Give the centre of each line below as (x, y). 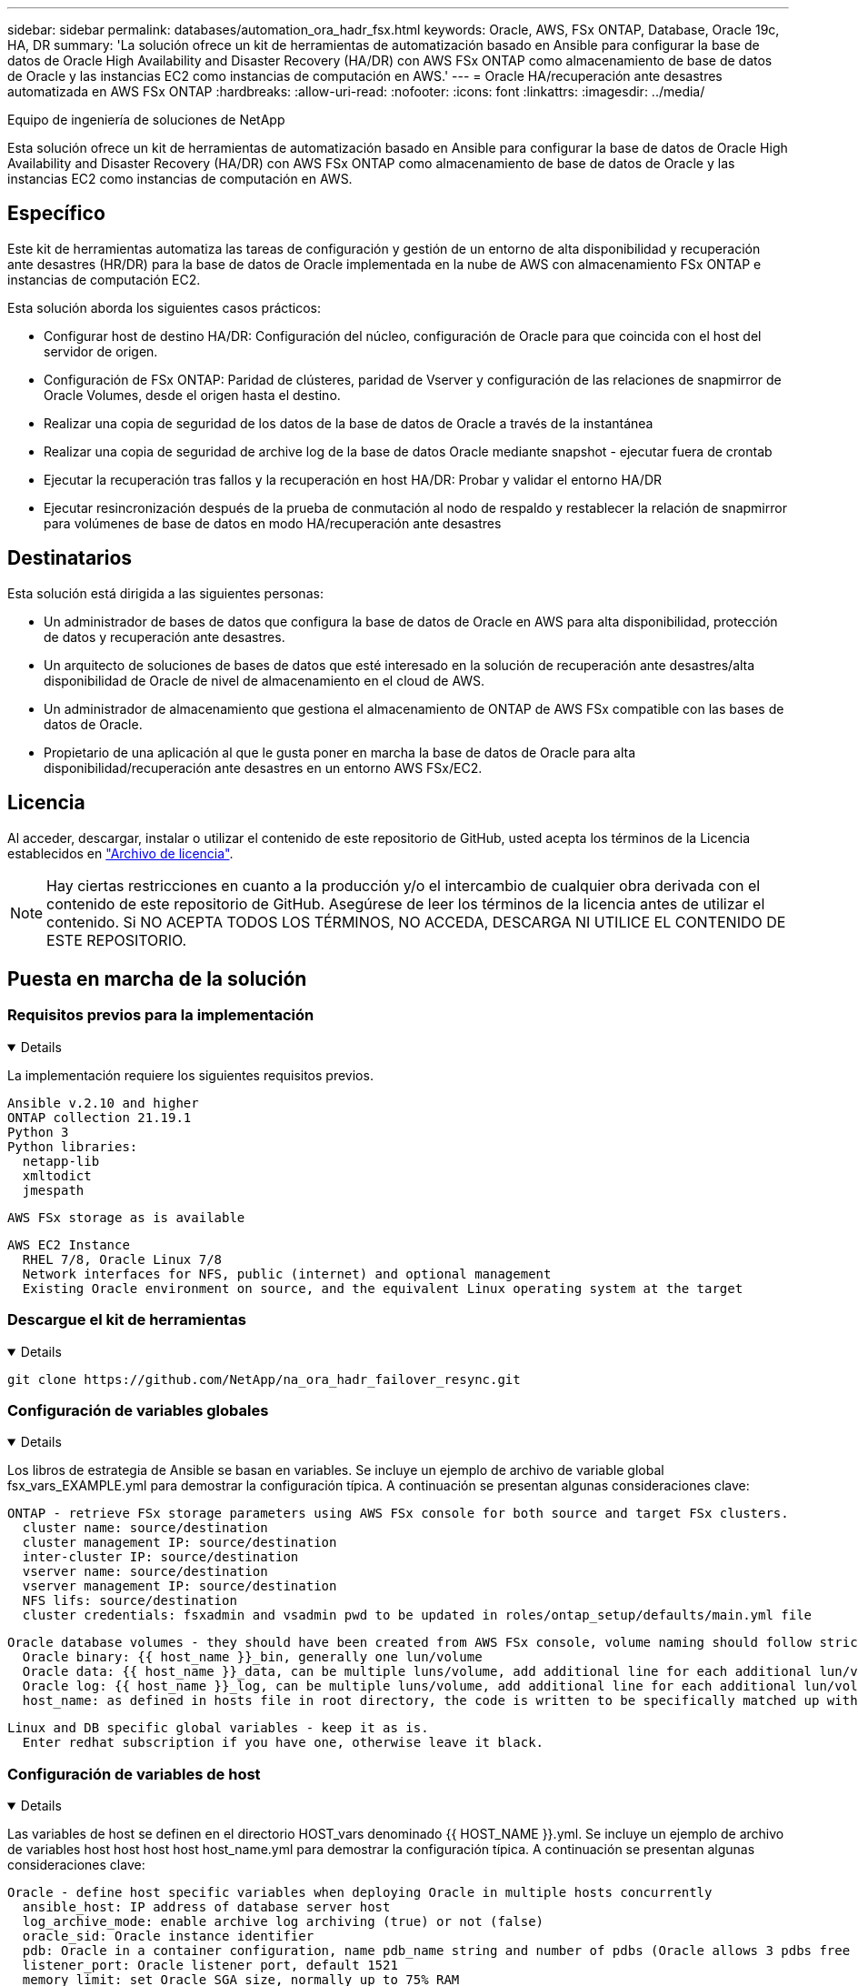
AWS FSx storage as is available (126, 1217)
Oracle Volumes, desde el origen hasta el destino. (192, 395)
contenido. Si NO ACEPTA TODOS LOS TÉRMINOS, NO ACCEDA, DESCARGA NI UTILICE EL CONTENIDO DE (416, 922)
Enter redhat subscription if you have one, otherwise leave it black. (283, 1743)
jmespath (53, 1190)
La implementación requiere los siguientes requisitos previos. (190, 1075)
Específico (56, 214)
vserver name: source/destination (145, 1572)
